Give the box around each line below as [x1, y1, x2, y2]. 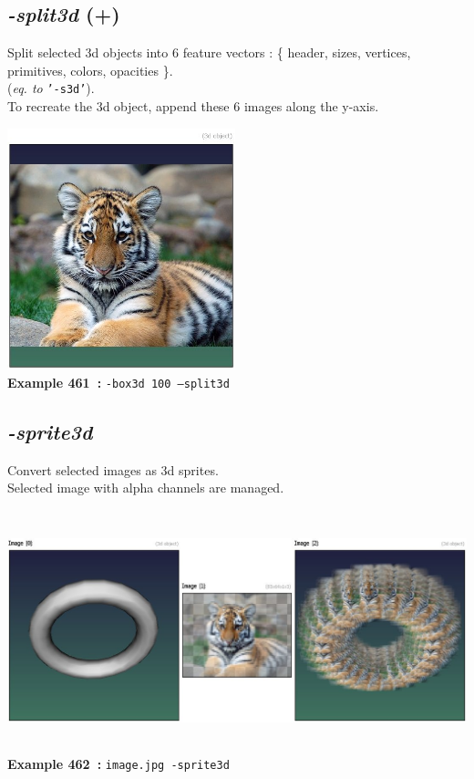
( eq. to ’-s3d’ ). [7, 78, 95, 98]
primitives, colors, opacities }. [7, 60, 173, 79]
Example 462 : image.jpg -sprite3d [7, 754, 230, 773]
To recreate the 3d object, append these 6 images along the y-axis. [7, 97, 379, 116]
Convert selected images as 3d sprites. [7, 460, 219, 479]
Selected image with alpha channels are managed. [7, 478, 284, 497]
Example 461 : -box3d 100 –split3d [7, 372, 230, 391]
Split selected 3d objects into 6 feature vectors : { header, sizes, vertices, [7, 43, 411, 62]
